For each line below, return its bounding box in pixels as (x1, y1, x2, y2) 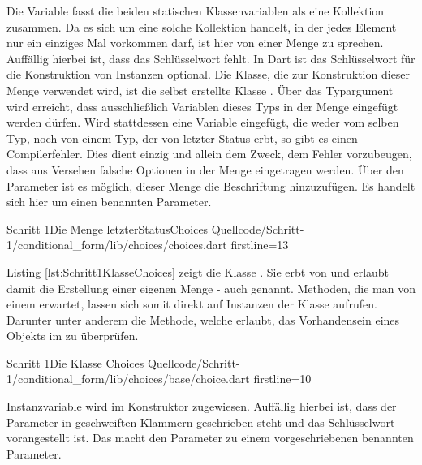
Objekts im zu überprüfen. (6, 327, 139, 344)
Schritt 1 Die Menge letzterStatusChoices (6, 220, 209, 237)
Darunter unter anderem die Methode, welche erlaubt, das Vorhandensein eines (6, 311, 400, 328)
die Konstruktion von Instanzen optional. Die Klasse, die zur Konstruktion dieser (6, 66, 411, 83)
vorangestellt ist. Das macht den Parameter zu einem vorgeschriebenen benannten (6, 429, 414, 446)
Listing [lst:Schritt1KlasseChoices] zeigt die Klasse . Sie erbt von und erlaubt (6, 263, 390, 280)
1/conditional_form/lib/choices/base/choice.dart (6, 370, 250, 387)
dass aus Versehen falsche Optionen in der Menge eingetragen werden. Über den (6, 161, 404, 178)
